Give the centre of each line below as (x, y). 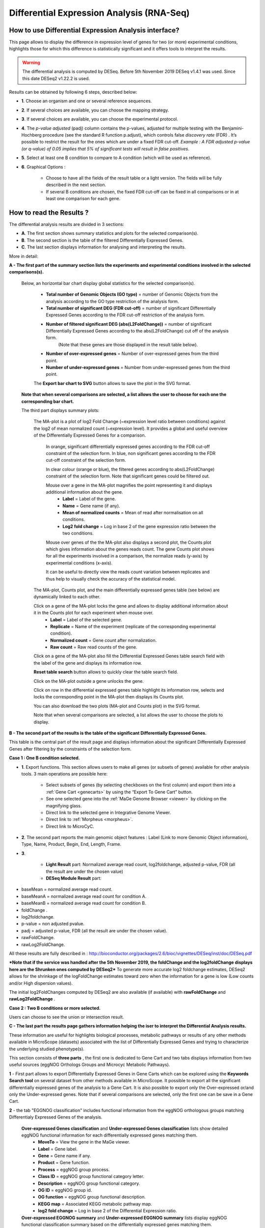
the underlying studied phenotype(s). (47, 1049)
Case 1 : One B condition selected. (45, 758)
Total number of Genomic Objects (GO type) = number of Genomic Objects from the (132, 294)
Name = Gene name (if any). (91, 505)
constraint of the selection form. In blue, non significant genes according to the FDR (131, 453)
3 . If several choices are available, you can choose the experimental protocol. (100, 119)
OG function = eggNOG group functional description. (92, 1197)
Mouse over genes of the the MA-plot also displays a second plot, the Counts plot (129, 542)
